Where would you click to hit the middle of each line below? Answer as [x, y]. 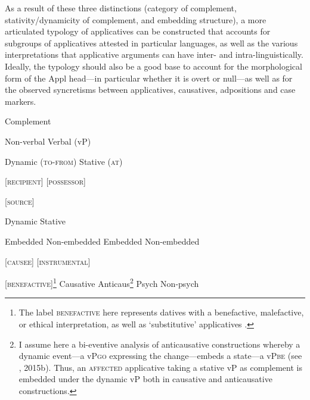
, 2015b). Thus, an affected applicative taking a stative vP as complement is [160, 367]
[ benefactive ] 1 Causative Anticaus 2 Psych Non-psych [102, 282]
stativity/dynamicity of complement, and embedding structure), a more [136, 19]
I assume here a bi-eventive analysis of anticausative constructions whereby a [159, 344]
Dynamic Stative [35, 221]
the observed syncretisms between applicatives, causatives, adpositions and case [150, 90]
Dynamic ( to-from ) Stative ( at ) [64, 161]
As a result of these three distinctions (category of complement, [121, 8]
